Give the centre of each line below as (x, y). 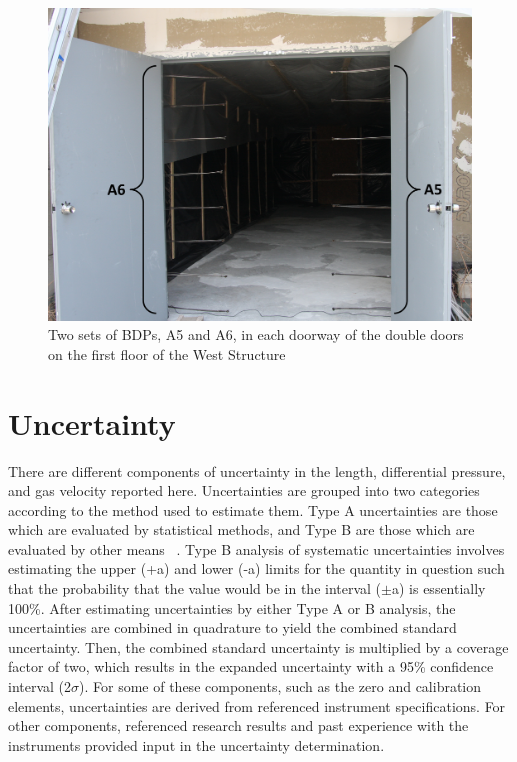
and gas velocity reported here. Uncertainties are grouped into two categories (244, 490)
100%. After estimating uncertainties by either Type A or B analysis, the (232, 607)
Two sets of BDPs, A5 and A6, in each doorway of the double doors (256, 334)
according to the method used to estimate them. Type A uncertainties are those (253, 509)
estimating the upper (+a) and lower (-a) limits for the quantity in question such (256, 568)
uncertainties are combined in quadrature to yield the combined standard (232, 627)
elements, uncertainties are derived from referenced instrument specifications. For (257, 705)
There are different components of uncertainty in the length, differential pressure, (257, 470)
